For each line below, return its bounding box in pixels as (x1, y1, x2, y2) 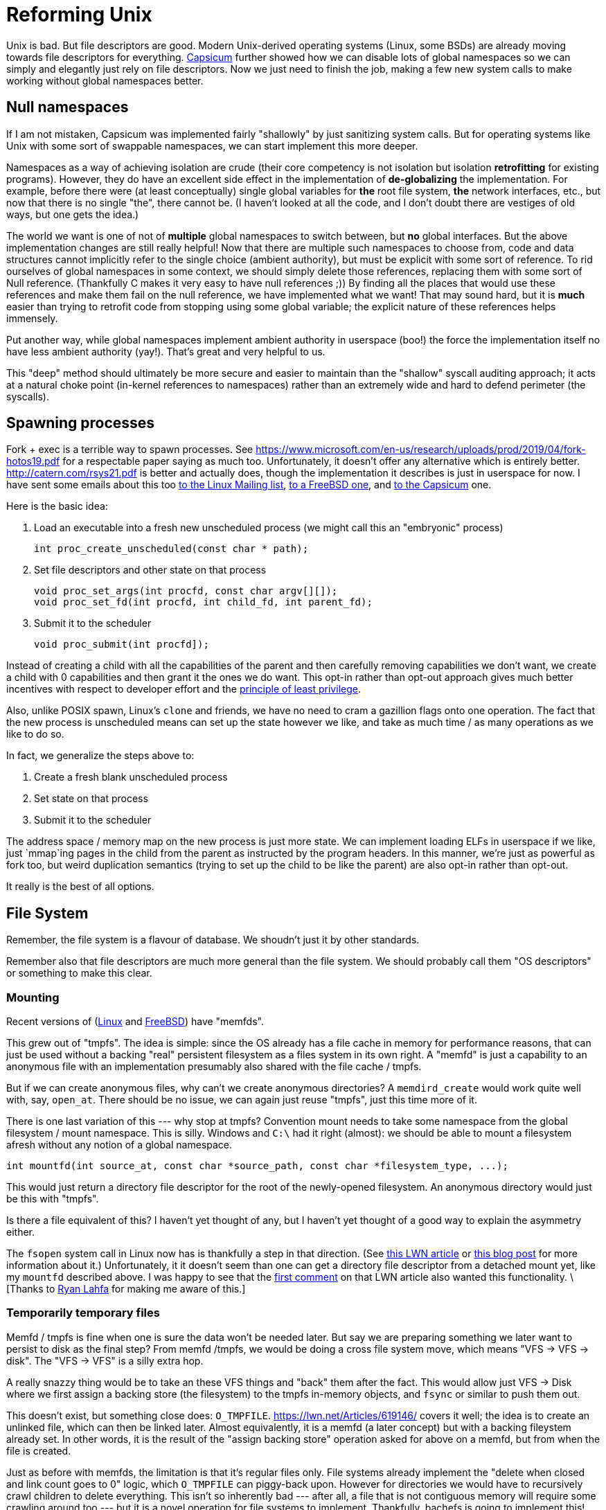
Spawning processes (6, 414, 155, 432)
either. (6, 1226, 35, 1238)
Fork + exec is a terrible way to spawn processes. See (6, 443, 253, 456)
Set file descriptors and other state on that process (34, 564, 267, 576)
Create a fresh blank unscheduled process (34, 771, 228, 783)
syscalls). (6, 390, 49, 402)
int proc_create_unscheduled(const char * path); (34, 543, 309, 555)
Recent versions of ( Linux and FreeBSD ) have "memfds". (6, 1015, 264, 1028)
